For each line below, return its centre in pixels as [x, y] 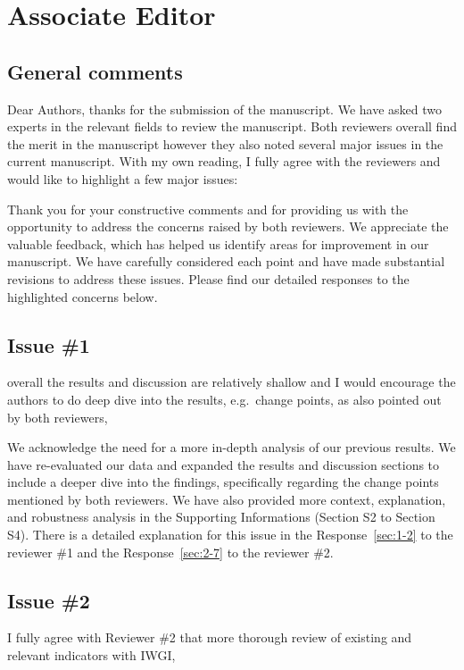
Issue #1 [49, 344]
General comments [95, 71]
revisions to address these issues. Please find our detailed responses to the [208, 278]
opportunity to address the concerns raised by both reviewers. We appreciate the [228, 226]
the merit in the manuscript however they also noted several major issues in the [225, 143]
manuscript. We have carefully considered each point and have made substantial [226, 261]
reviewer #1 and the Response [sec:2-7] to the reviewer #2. [170, 552]
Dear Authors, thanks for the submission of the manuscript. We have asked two [224, 109]
